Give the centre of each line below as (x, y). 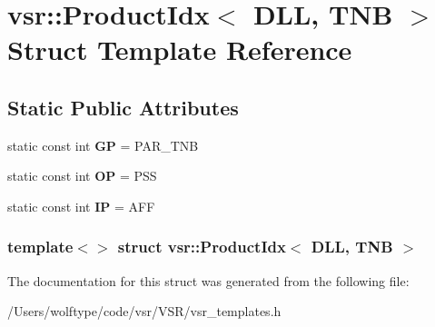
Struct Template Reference (180, 50)
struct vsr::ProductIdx (202, 247)
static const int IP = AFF (81, 206)
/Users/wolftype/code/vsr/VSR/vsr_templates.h (144, 311)
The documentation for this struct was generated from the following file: (208, 280)
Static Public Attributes (123, 107)
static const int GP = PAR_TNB (103, 145)
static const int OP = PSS (82, 176)
